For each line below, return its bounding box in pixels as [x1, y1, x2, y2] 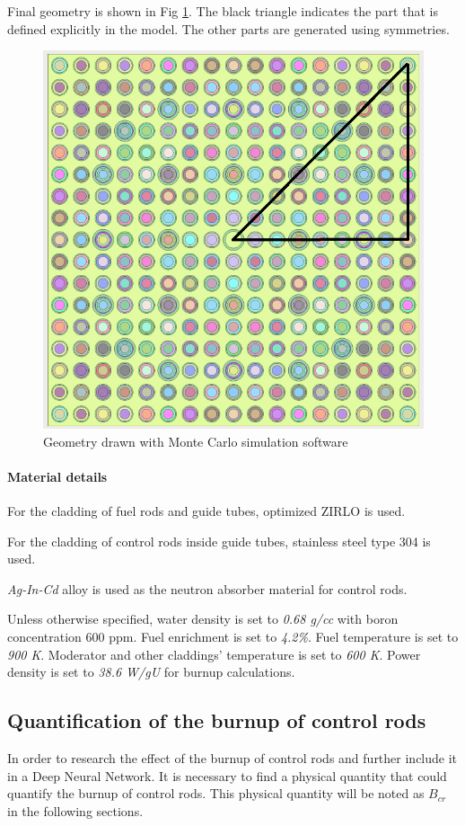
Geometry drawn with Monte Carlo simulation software [43, 431, 348, 450]
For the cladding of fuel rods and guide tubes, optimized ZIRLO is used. [7, 502, 406, 520]
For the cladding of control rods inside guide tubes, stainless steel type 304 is [7, 531, 431, 550]
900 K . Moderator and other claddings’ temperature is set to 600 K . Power [7, 644, 421, 663]
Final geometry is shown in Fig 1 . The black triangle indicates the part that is [7, 2, 438, 20]
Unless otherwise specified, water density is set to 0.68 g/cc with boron [7, 609, 399, 628]
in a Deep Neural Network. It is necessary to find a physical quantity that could [7, 766, 447, 785]
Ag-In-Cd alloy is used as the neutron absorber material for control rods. [7, 579, 408, 598]
